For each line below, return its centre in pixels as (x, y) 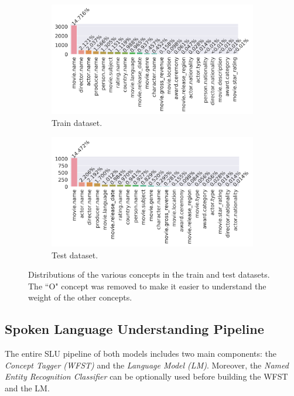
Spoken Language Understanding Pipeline (134, 329)
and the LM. (27, 388)
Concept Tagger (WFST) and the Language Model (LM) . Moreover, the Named (147, 365)
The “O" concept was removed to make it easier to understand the (147, 286)
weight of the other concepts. (80, 297)
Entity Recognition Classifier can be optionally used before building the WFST (146, 376)
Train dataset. (77, 123)
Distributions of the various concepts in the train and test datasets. (149, 274)
